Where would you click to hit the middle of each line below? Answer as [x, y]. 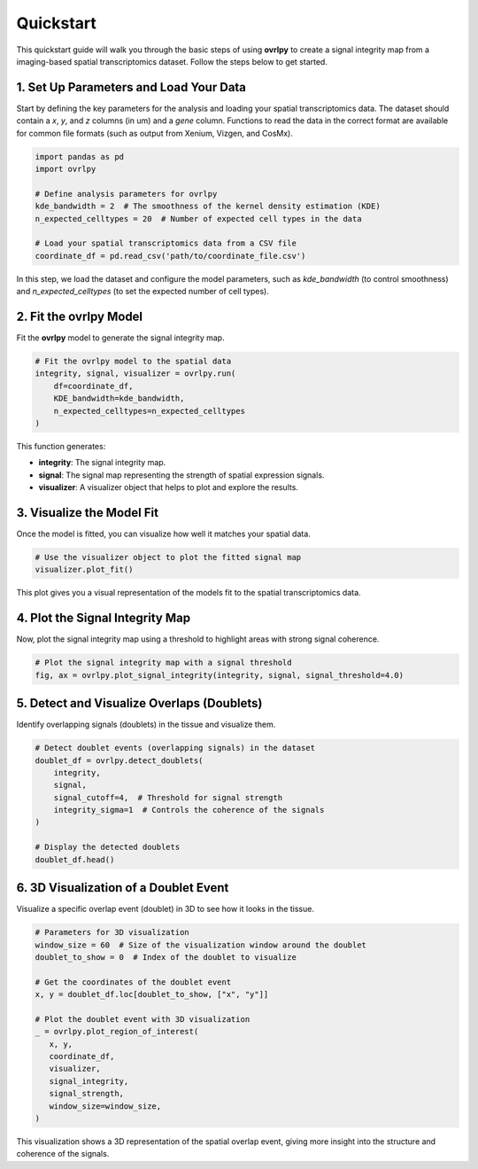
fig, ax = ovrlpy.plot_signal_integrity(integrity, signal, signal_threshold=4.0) [220, 675]
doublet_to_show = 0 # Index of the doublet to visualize [166, 957]
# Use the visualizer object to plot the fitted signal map [168, 557]
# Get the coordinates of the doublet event [133, 982]
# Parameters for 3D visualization [112, 932]
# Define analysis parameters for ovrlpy [126, 194]
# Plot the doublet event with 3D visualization [143, 1019]
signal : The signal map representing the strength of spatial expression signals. [181, 475]
